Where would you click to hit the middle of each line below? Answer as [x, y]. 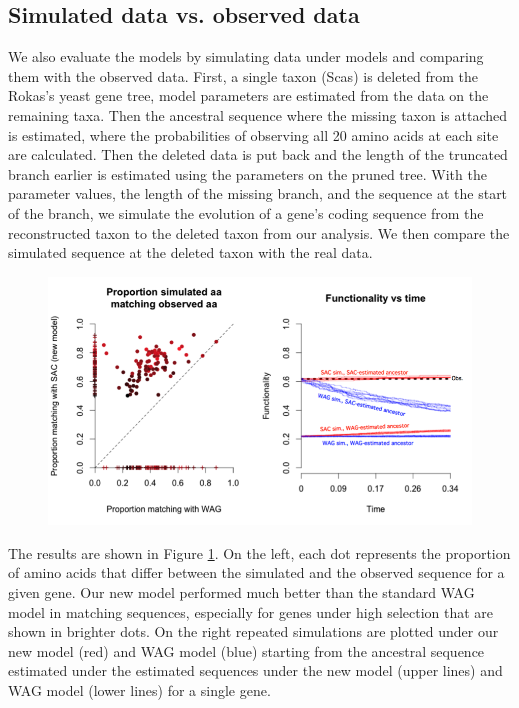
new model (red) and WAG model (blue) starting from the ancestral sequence [246, 650]
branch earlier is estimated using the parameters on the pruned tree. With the [247, 173]
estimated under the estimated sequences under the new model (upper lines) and [255, 670]
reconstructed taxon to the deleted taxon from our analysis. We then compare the [259, 232]
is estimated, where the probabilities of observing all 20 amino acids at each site [253, 134]
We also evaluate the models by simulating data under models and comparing [246, 56]
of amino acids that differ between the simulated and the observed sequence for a [256, 572]
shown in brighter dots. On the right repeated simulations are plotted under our [253, 631]
